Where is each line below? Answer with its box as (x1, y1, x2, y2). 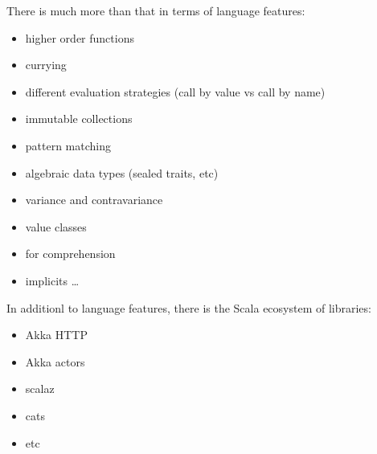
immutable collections (25, 110, 133, 127)
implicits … (25, 272, 80, 288)
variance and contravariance (25, 191, 163, 208)
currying (25, 56, 67, 73)
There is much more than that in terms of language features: (6, 2, 305, 18)
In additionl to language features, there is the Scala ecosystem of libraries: (6, 299, 371, 316)
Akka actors (25, 353, 85, 370)
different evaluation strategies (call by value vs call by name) (25, 83, 326, 100)
